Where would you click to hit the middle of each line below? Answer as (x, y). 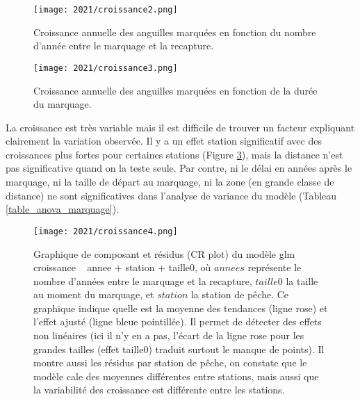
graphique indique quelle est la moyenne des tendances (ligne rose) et (181, 308)
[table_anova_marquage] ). (63, 209)
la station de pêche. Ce (240, 294)
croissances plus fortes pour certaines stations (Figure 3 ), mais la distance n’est (174, 154)
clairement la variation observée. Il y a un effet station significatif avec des (164, 141)
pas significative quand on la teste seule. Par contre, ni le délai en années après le (179, 168)
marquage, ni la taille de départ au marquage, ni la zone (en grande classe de (170, 182)
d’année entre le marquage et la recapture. (124, 46)
